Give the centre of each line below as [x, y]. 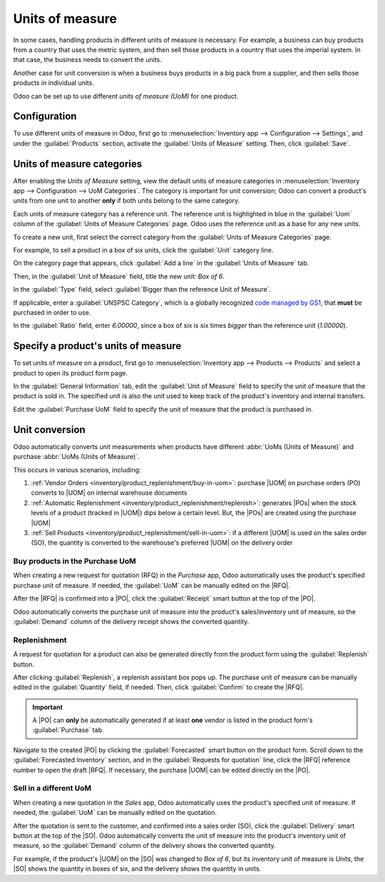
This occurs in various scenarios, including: [77, 470]
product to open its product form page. [71, 373]
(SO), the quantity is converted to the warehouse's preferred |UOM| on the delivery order [162, 543]
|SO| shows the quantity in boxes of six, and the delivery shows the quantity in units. [137, 869]
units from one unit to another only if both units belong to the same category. [127, 201]
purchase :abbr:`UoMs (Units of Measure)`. [76, 457]
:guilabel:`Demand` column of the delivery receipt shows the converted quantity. [131, 622]
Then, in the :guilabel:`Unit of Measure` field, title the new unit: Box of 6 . [119, 276]
